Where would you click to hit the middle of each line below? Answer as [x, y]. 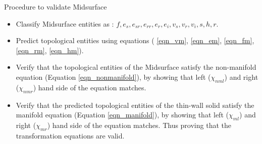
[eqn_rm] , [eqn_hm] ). [50, 50]
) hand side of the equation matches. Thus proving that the [139, 125]
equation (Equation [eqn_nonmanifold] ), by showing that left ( [113, 77]
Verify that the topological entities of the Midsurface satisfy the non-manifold [136, 67]
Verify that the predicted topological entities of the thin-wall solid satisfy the [135, 105]
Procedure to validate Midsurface [56, 7]
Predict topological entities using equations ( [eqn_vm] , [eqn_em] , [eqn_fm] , [135, 40]
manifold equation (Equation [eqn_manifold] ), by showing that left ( [122, 115]
